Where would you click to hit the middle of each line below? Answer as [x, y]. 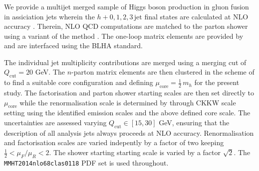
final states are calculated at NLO [196, 16]
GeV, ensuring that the [194, 123]
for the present [217, 82]
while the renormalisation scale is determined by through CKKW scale [128, 102]
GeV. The [50, 72]
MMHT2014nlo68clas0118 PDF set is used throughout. [86, 162]
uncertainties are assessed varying [55, 123]
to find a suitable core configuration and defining [79, 82]
